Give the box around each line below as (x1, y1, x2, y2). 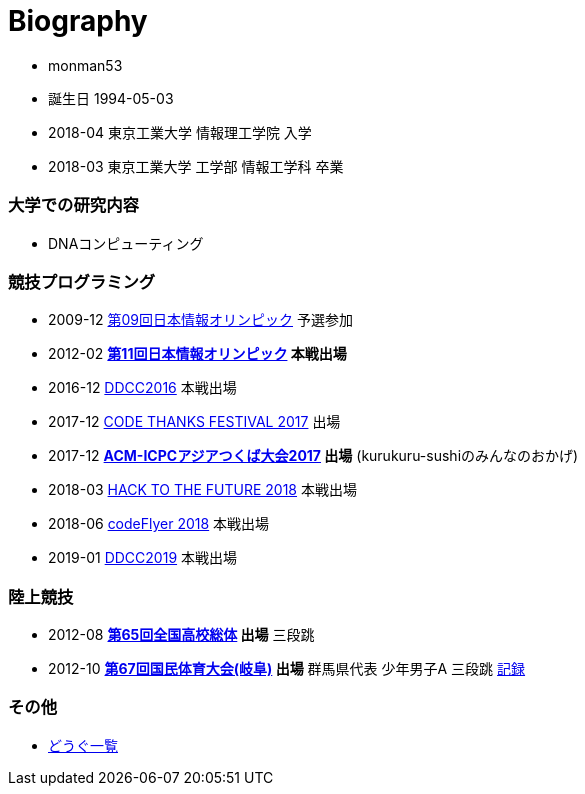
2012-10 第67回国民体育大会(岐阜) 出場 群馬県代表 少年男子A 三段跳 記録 (48, 660, 526, 677)
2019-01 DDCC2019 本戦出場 (48, 549, 237, 567)
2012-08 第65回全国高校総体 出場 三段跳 (48, 626, 315, 643)
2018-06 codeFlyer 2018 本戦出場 (48, 515, 270, 533)
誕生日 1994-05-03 (48, 89, 174, 107)
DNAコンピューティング (48, 234, 204, 252)
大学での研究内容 (8, 195, 139, 216)
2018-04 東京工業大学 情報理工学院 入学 (48, 123, 312, 141)
